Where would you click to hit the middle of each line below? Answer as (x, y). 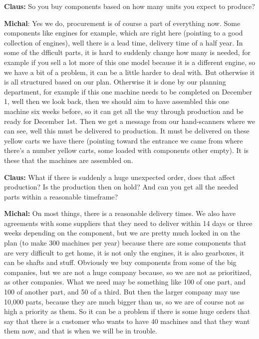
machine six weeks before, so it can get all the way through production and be (124, 111)
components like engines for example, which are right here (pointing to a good (124, 33)
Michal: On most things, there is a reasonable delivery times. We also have (120, 213)
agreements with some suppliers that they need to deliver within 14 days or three (128, 223)
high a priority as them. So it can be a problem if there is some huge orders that (127, 311)
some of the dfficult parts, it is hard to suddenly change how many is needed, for (127, 52)
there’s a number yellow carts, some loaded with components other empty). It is (127, 150)
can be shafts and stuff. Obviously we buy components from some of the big (120, 262)
